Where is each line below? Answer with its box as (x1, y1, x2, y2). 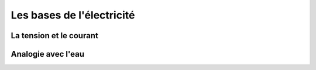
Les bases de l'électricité (11, 9, 135, 21)
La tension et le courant (11, 31, 99, 40)
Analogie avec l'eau (11, 49, 85, 59)
